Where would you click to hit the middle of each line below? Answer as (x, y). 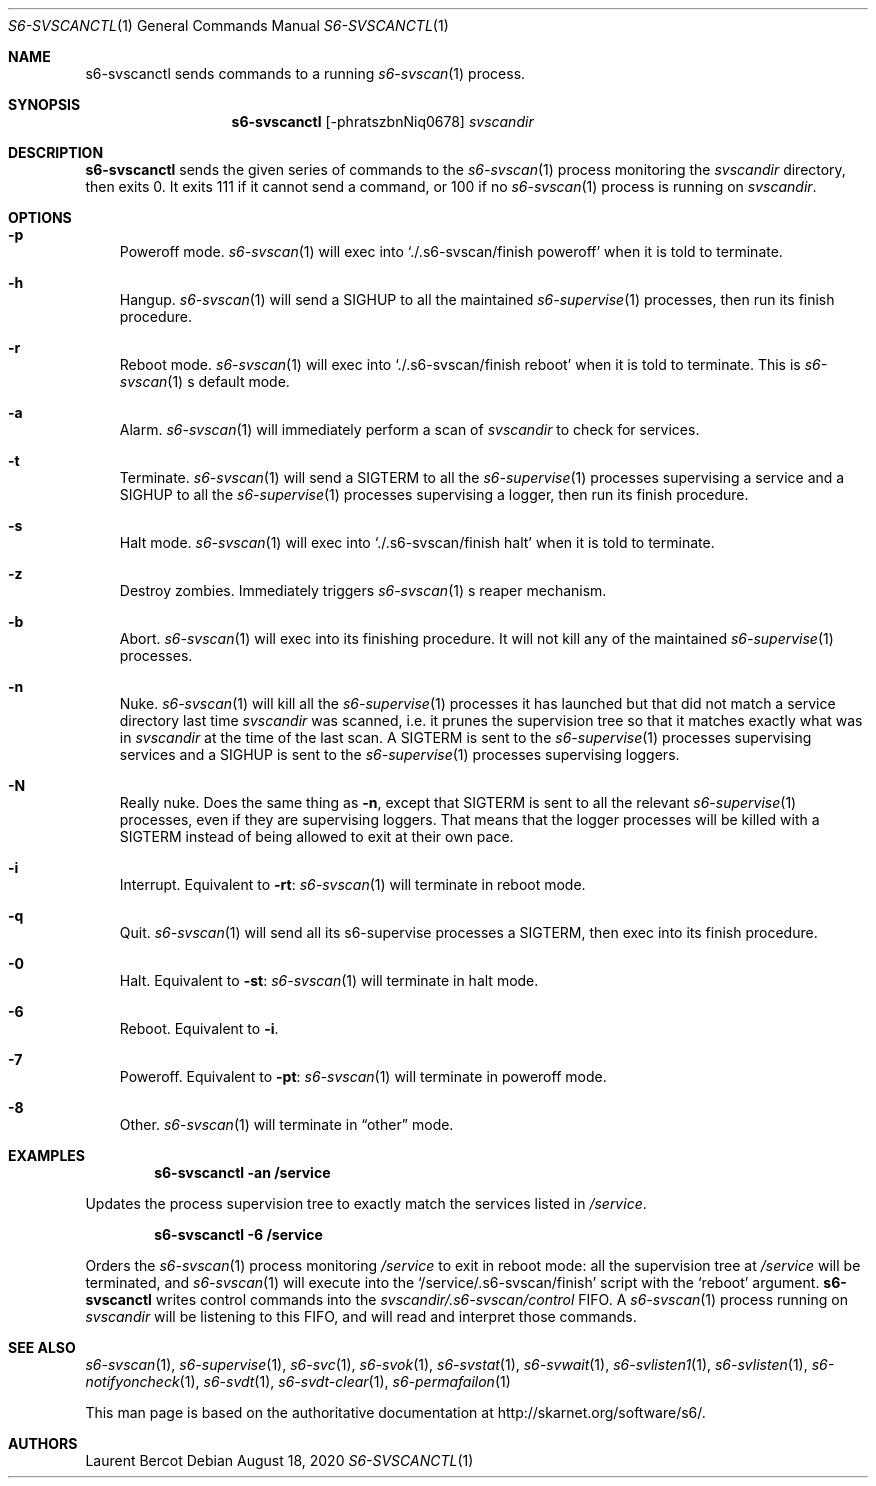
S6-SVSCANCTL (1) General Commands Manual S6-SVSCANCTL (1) (228, 25)
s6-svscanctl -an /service (242, 1172)
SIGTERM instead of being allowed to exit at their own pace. (316, 836)
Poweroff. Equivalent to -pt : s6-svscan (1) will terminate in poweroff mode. (363, 1076)
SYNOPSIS (44, 104)
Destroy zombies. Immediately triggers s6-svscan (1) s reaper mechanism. (363, 590)
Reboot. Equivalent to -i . (199, 1028)
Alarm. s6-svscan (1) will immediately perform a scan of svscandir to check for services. (409, 429)
